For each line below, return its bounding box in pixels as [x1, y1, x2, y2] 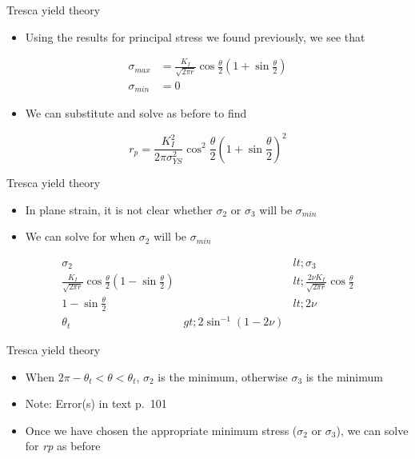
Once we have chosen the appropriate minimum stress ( [25, 421, 297, 438]
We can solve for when [25, 228, 136, 245]
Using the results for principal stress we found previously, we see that [25, 28, 365, 45]
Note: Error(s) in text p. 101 [25, 395, 167, 412]
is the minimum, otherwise [158, 368, 288, 385]
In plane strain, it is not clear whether [25, 201, 213, 218]
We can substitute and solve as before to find [25, 105, 247, 122]
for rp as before [25, 437, 101, 454]
